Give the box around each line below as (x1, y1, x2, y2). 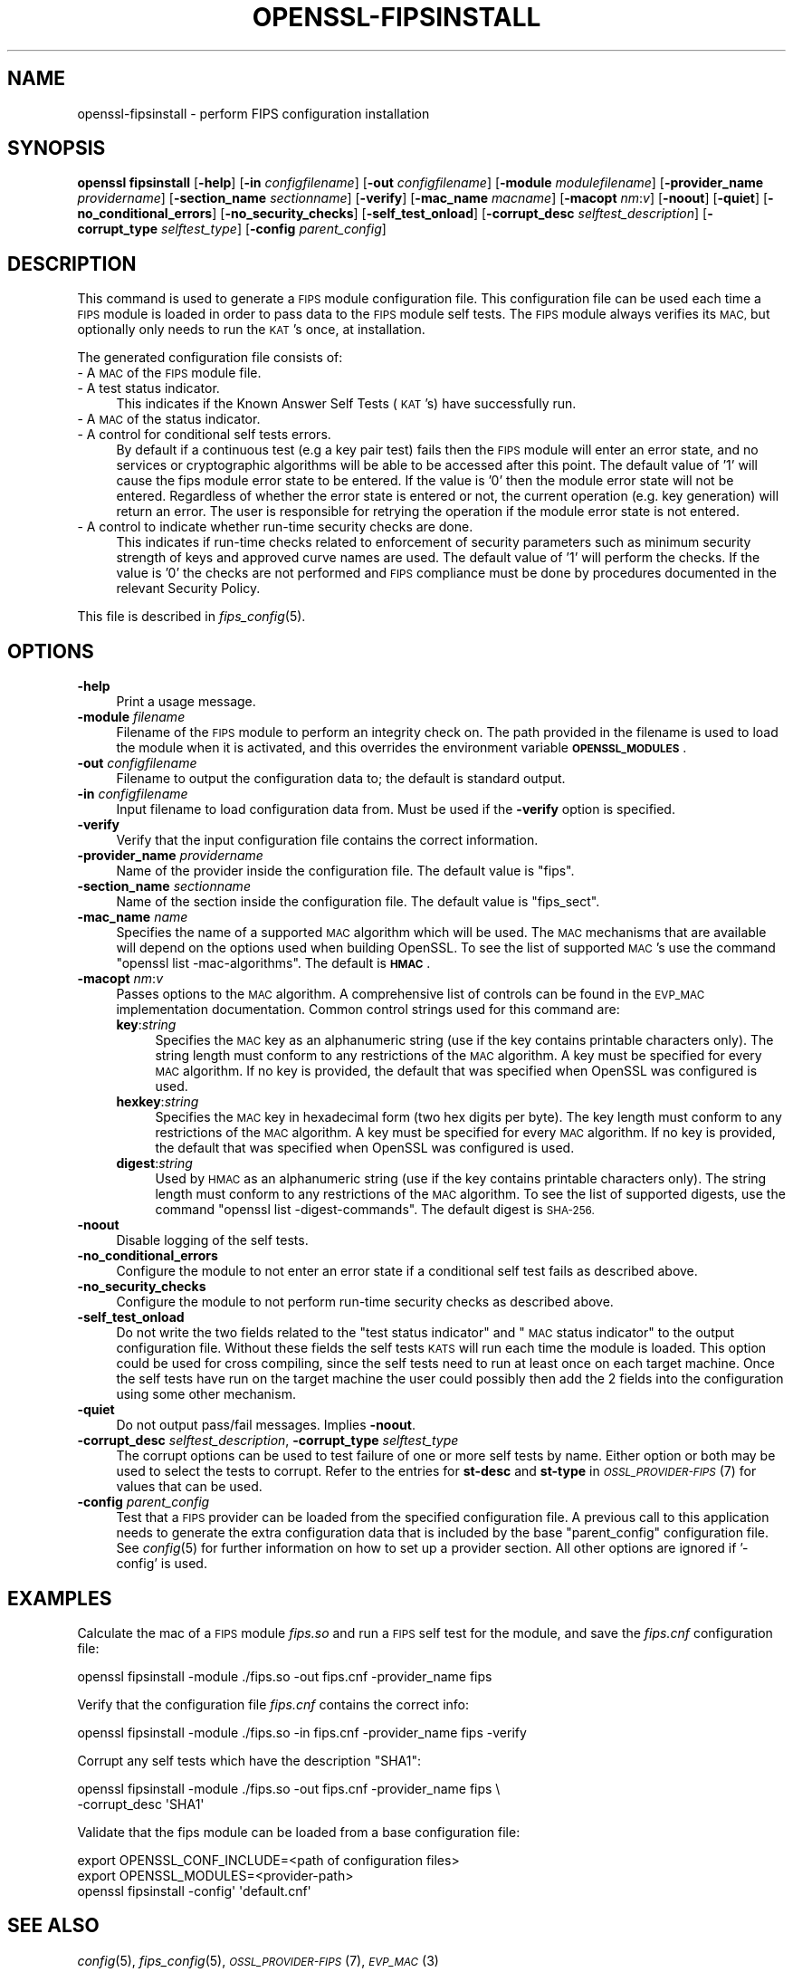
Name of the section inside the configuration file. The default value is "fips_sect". (116, 894, 600, 910)
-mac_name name (77, 909, 188, 925)
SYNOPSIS (7, 137, 106, 160)
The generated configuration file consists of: (77, 349, 343, 366)
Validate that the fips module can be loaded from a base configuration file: (77, 1824, 521, 1840)
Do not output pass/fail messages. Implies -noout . (116, 1417, 416, 1433)
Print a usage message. (116, 694, 256, 710)
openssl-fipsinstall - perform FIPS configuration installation (77, 105, 430, 121)
